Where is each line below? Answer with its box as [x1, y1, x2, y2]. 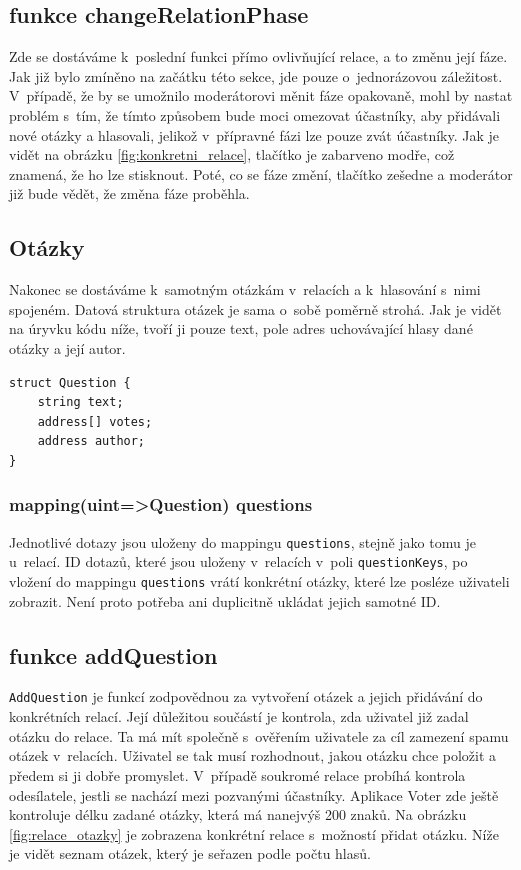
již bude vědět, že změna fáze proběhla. [9, 183, 250, 204]
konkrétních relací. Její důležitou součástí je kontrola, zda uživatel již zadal [9, 706, 469, 727]
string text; [37, 395, 124, 410]
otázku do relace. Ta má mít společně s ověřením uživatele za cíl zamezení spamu [9, 725, 509, 746]
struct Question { [9, 375, 131, 390]
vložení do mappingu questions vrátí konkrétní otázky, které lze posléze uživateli [9, 571, 510, 592]
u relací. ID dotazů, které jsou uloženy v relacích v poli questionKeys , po [9, 551, 468, 572]
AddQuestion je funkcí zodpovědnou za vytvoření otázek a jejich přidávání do [9, 686, 483, 707]
